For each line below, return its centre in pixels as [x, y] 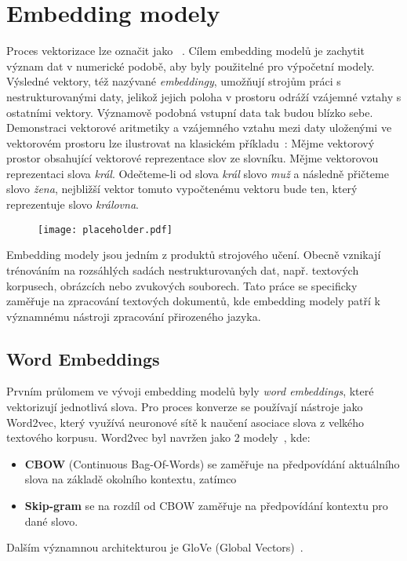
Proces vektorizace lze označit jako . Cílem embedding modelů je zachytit [185, 51]
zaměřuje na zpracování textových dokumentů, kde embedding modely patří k [193, 301]
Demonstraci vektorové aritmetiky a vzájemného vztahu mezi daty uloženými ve [199, 127]
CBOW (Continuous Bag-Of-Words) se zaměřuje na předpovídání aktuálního [212, 463]
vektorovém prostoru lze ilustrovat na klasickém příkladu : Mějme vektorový [191, 142]
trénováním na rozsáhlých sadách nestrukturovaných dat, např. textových [183, 270]
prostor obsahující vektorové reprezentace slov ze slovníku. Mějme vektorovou [193, 158]
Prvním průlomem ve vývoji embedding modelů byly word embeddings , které [190, 391]
